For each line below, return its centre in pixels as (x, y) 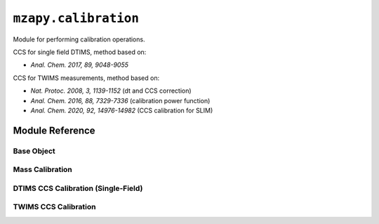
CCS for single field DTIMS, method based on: (80, 52)
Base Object (34, 151)
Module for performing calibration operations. (79, 39)
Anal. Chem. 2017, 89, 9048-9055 (80, 65)
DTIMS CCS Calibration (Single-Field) (78, 188)
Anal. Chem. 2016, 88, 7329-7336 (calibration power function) (120, 100)
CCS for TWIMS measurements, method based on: (86, 78)
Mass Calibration (43, 170)
